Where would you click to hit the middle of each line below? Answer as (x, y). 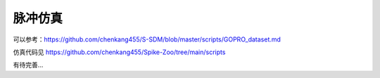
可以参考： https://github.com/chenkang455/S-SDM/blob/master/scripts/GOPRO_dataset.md (147, 39)
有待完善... (28, 65)
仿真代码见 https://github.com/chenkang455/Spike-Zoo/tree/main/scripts (119, 52)
